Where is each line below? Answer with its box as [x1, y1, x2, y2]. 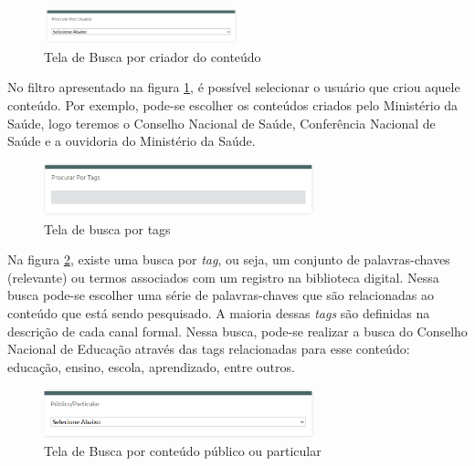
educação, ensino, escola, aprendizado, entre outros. [7, 357, 295, 376]
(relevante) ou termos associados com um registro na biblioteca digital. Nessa [7, 267, 439, 286]
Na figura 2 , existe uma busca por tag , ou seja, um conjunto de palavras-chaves [7, 250, 450, 269]
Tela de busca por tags [44, 219, 171, 238]
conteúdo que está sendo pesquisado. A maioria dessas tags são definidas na [7, 303, 430, 322]
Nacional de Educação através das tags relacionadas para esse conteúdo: [7, 339, 410, 358]
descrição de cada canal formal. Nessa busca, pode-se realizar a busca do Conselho [7, 321, 468, 340]
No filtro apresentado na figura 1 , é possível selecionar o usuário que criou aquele [7, 78, 460, 97]
